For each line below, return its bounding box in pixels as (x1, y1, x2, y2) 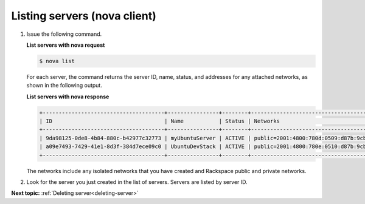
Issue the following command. (26, 30, 102, 38)
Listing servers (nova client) (11, 9, 156, 22)
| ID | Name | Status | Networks (39, 118, 280, 124)
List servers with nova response (26, 93, 109, 100)
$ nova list (39, 58, 75, 64)
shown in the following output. (26, 82, 103, 89)
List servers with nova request (26, 41, 105, 49)
